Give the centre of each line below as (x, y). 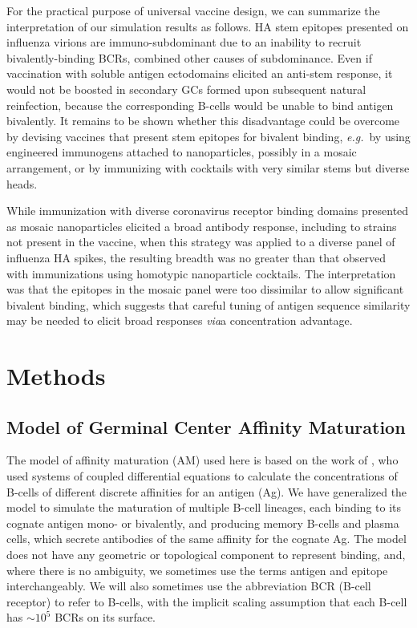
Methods (56, 376)
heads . (22, 183)
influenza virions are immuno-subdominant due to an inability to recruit (184, 42)
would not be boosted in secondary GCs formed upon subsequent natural (186, 89)
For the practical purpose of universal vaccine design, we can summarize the (193, 10)
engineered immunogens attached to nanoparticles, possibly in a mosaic (182, 152)
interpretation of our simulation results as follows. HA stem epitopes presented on (208, 26)
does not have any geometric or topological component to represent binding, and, (206, 555)
